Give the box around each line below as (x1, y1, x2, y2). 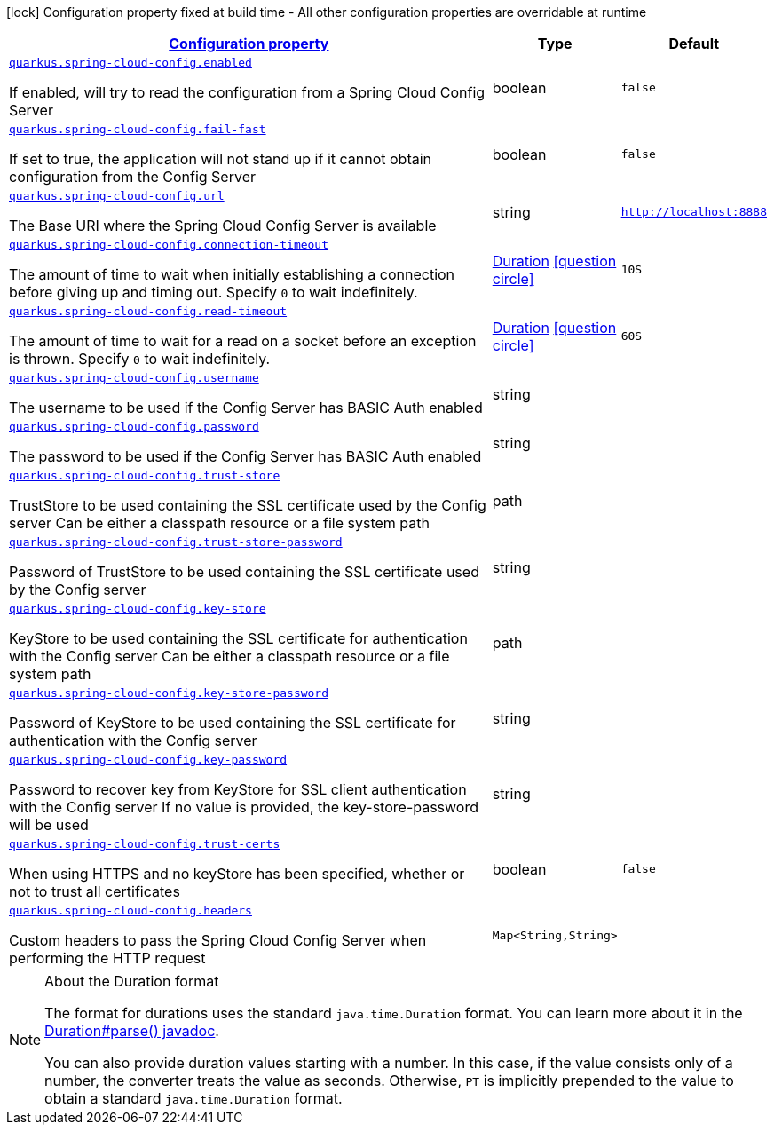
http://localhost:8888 (620, 205, 767, 218)
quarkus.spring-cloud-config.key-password (9, 753, 288, 766)
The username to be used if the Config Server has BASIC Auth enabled (9, 399, 483, 416)
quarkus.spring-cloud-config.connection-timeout (9, 238, 329, 251)
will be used (9, 816, 89, 834)
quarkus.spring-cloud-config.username (9, 371, 259, 384)
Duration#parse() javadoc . (44, 1022, 219, 1040)
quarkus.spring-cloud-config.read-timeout (9, 305, 288, 318)
